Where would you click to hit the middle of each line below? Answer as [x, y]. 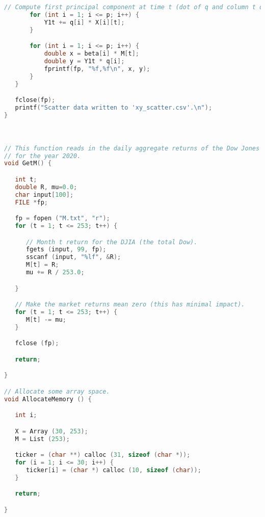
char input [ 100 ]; [44, 195]
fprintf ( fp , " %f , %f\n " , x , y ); [97, 69]
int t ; [26, 179]
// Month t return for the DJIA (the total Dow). [112, 242]
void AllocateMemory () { [48, 399]
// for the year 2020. [43, 156]
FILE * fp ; [31, 202]
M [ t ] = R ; [42, 265]
